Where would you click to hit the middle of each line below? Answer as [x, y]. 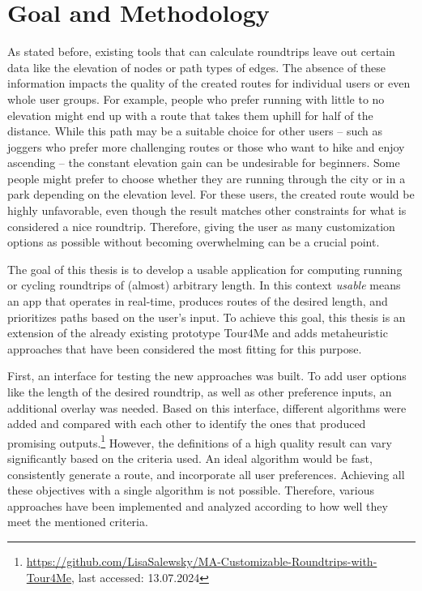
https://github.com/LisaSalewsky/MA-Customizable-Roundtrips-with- [202, 561]
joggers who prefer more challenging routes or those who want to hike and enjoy [206, 146]
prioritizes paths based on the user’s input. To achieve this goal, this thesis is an [207, 317]
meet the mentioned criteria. [78, 522]
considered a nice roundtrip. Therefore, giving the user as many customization [201, 226]
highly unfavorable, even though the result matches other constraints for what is [207, 210]
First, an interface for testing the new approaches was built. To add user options [207, 376]
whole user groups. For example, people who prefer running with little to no [196, 98]
